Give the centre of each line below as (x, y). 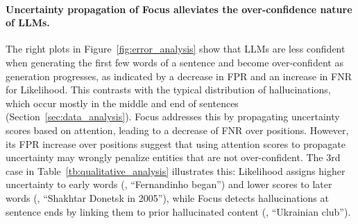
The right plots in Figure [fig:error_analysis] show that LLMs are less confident (176, 49)
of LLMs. (28, 22)
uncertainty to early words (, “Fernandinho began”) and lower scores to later (169, 184)
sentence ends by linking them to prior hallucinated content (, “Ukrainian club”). (178, 211)
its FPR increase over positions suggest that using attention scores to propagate (176, 143)
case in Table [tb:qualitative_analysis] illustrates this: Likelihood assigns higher (176, 170)
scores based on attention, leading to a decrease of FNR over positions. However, (177, 130)
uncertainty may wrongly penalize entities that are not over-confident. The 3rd (173, 157)
